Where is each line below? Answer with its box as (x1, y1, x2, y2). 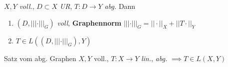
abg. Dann (104, 1, 136, 11)
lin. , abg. (141, 53, 168, 63)
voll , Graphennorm (57, 17, 122, 28)
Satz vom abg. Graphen (4, 53, 76, 63)
